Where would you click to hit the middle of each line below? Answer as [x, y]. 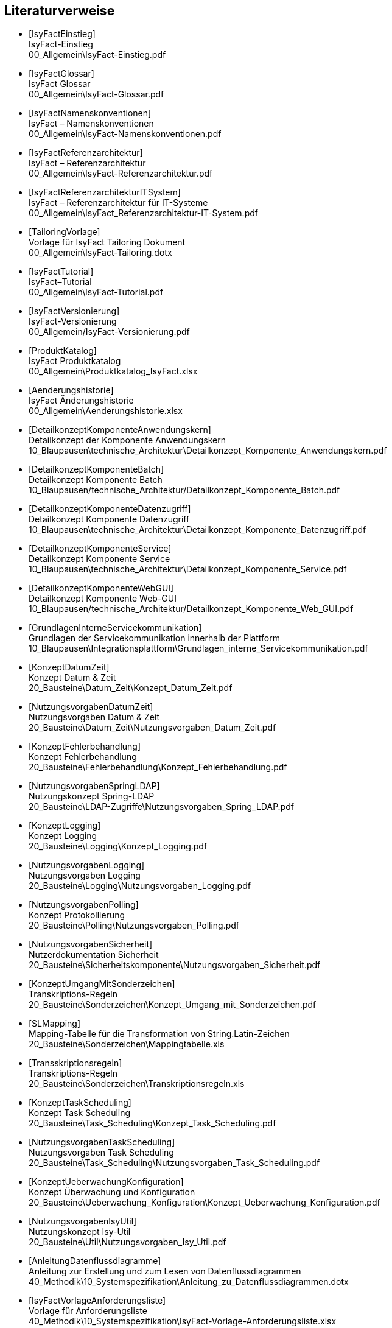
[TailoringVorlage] [65, 232]
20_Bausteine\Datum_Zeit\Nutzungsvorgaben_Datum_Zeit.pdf [152, 728]
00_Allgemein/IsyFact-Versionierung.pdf [109, 332]
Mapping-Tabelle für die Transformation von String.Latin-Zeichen [159, 1034]
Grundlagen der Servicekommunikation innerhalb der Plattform [154, 638]
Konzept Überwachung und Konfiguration [112, 1192]
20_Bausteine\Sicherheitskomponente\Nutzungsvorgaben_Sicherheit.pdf [175, 965]
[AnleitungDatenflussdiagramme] [95, 1261]
